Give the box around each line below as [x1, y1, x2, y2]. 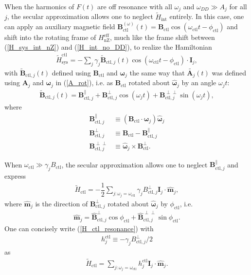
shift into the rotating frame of [4, 32, 96, 42]
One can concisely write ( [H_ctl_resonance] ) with [4, 223, 154, 234]
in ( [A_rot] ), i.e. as [55, 77, 113, 88]
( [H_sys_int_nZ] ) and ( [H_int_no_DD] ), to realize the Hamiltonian [4, 41, 212, 52]
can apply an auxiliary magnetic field [4, 21, 115, 32]
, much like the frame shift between [109, 32, 215, 42]
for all [229, 1, 247, 11]
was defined [212, 68, 246, 78]
